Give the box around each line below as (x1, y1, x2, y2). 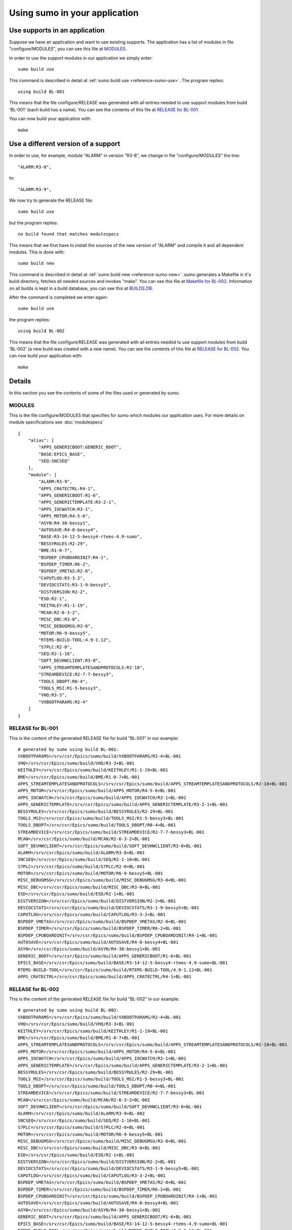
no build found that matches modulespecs (18, 231, 119, 237)
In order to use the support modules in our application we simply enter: (9, 55, 153, 61)
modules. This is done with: (9, 249, 65, 255)
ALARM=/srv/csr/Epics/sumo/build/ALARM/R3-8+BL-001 (18, 850, 145, 856)
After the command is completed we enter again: (9, 294, 108, 300)
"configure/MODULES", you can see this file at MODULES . (9, 46, 127, 52)
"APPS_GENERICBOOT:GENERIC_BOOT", (38, 444, 122, 450)
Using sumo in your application (9, 7, 139, 18)
